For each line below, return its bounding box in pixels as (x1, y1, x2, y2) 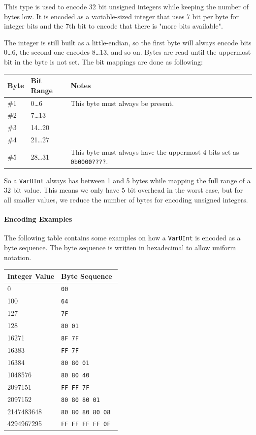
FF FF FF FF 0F (61, 421, 111, 428)
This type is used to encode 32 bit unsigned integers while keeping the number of (4, 1, 249, 11)
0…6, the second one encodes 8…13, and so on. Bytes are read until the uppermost (4, 47, 251, 57)
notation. (4, 252, 32, 262)
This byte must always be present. (70, 98, 174, 108)
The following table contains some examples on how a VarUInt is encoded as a (4, 233, 241, 243)
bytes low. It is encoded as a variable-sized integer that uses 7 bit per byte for (4, 11, 239, 21)
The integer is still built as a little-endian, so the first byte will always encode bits (4, 37, 252, 47)
